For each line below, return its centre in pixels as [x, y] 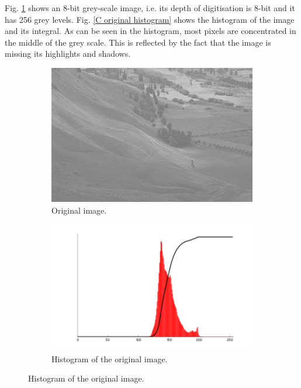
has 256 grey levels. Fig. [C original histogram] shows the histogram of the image [150, 19]
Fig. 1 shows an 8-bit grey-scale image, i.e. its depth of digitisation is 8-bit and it [150, 8]
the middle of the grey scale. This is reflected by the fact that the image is [138, 42]
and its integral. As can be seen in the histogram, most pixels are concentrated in [150, 31]
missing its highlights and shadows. [68, 54]
